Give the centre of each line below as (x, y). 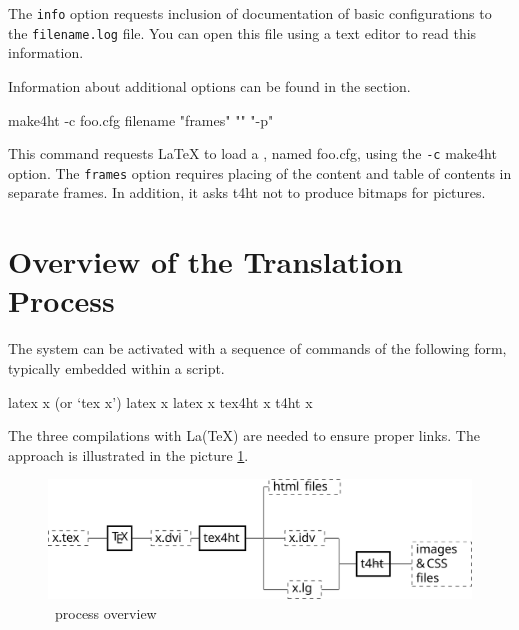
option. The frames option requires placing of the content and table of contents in (260, 172)
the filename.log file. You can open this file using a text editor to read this (242, 32)
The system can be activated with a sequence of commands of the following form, (257, 348)
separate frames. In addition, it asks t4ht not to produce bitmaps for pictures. (247, 192)
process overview (105, 612)
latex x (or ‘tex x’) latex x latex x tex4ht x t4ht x (160, 401)
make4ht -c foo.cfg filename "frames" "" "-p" (141, 119)
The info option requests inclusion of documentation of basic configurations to (250, 13)
